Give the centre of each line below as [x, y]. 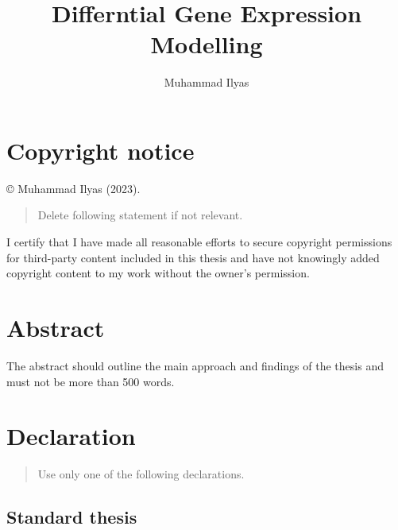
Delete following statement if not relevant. [140, 215]
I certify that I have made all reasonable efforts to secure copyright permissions [199, 242]
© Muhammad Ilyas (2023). [73, 188]
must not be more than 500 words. [91, 381]
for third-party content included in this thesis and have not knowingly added [193, 257]
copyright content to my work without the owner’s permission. [158, 273]
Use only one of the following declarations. [141, 474]
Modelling [207, 44]
